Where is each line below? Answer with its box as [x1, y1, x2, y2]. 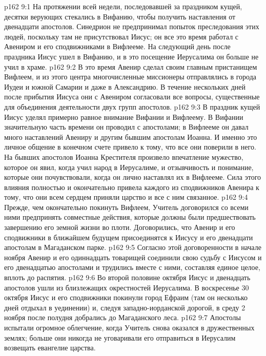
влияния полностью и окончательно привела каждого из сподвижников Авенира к [4, 181, 259, 192]
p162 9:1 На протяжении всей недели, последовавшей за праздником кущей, [4, 1, 242, 11]
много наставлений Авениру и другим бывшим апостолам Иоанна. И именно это [4, 131, 257, 142]
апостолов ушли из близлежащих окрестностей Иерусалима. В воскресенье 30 [4, 282, 249, 292]
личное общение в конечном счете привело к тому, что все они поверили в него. [4, 141, 256, 152]
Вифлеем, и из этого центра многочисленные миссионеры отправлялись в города [4, 71, 257, 82]
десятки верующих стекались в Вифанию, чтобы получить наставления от [4, 11, 236, 22]
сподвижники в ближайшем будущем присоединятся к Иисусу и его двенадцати [4, 232, 253, 242]
